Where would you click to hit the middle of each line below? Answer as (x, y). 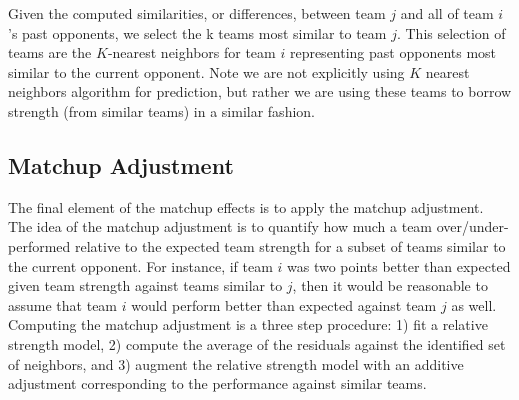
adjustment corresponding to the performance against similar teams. (217, 383)
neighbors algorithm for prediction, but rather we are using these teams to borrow (260, 91)
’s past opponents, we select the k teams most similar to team (197, 32)
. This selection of (451, 32)
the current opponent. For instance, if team (140, 265)
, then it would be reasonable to (390, 285)
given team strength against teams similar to (145, 285)
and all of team (447, 13)
